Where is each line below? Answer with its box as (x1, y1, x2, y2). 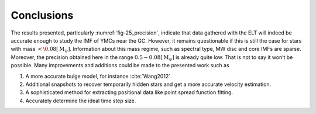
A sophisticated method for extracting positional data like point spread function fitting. (25, 89, 233, 96)
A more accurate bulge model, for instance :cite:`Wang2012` (25, 72, 171, 80)
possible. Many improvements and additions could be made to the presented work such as (11, 62, 229, 69)
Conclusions (11, 9, 74, 22)
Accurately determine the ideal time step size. (25, 97, 136, 104)
